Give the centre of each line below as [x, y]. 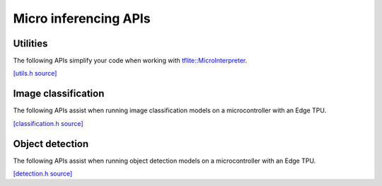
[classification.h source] [48, 123]
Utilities [30, 43]
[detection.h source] [43, 174]
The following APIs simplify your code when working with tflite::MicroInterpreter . [130, 61]
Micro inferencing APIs [82, 18]
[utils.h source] [35, 74]
